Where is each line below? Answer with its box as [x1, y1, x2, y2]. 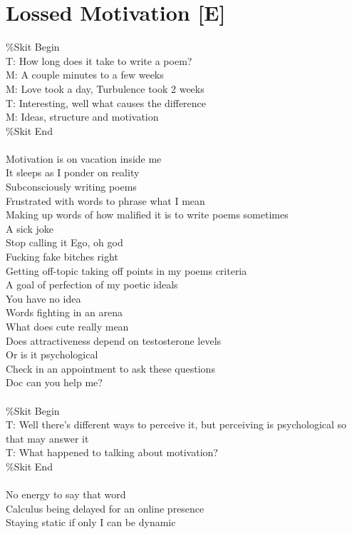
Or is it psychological [6, 347, 98, 362]
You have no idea [6, 291, 81, 306]
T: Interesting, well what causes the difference [6, 95, 207, 110]
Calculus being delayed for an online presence [6, 500, 205, 515]
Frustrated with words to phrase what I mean [6, 193, 205, 208]
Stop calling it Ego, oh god [6, 235, 123, 250]
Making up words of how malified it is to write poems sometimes [6, 207, 289, 222]
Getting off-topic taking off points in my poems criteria [6, 263, 247, 278]
